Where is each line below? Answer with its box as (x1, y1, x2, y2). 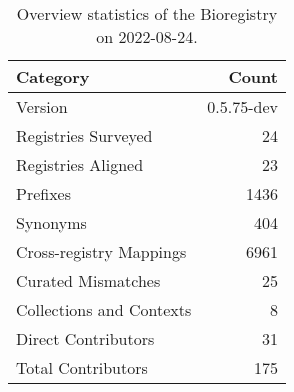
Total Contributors (16, 356, 148, 379)
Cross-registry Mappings (16, 240, 187, 263)
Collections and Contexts (16, 298, 192, 321)
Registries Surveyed (16, 124, 153, 147)
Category (16, 65, 90, 88)
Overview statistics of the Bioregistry (16, 2, 278, 25)
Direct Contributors (16, 327, 155, 350)
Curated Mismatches (16, 269, 161, 292)
